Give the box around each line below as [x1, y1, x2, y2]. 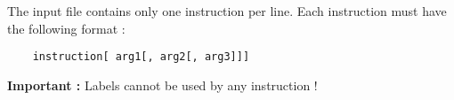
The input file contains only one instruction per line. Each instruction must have [7, 2, 447, 19]
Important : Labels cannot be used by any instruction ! [7, 75, 318, 94]
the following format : [7, 19, 126, 37]
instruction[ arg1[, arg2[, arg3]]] [32, 50, 250, 64]
